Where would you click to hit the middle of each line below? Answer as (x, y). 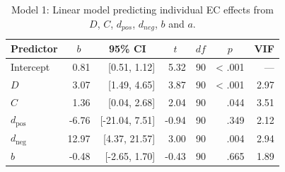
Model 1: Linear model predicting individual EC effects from (142, 9)
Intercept (30, 66)
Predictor (34, 48)
